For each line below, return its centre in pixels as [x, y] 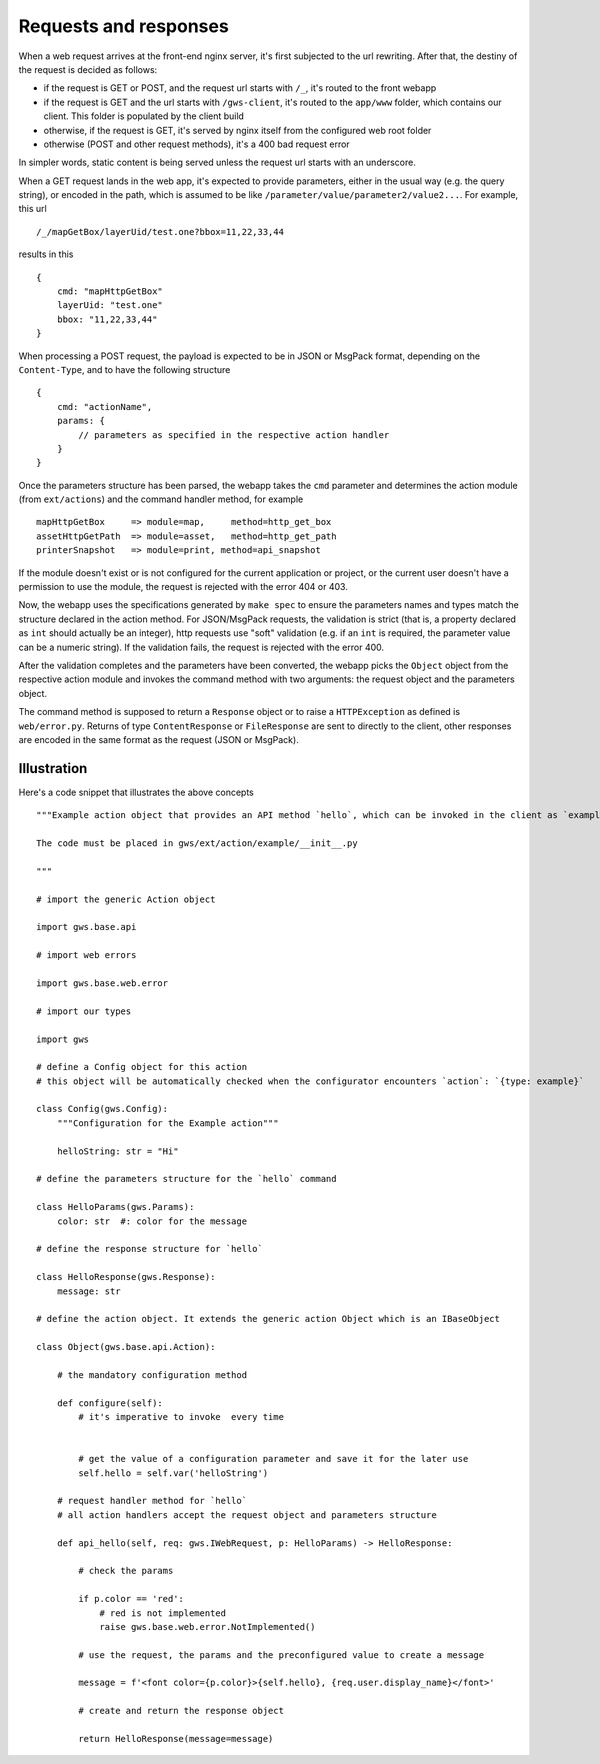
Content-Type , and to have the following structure [124, 369]
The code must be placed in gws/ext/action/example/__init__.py [197, 843]
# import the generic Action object [126, 899]
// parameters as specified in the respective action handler [234, 434]
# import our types [84, 1011]
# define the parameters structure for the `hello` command [186, 1179]
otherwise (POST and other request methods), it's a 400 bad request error [196, 144]
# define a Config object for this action [142, 1067]
